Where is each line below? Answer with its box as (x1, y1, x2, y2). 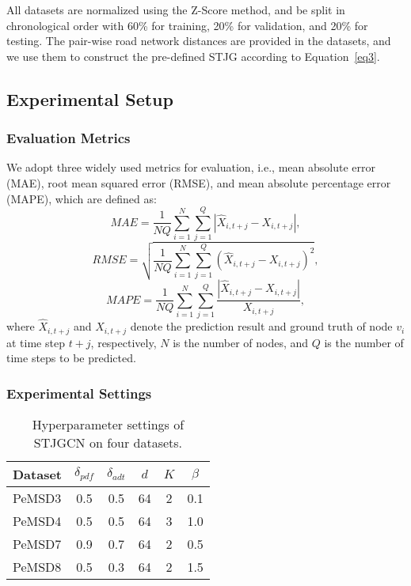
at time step (6, 334, 65, 350)
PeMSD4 (13, 511, 62, 530)
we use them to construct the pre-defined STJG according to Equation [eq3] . (6, 47, 380, 64)
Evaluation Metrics (6, 128, 131, 148)
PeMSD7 (13, 534, 62, 553)
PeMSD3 (13, 488, 62, 507)
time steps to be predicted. (6, 350, 136, 366)
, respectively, (90, 334, 157, 350)
